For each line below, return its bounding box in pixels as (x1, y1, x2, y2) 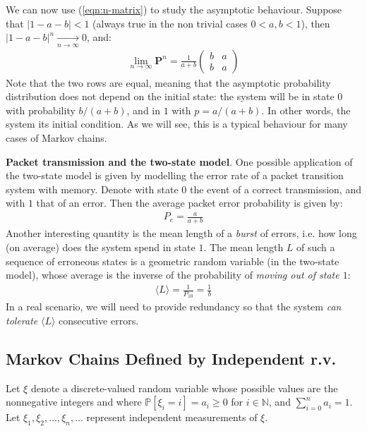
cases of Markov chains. (6, 130, 107, 145)
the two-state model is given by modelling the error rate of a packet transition (6, 168, 344, 183)
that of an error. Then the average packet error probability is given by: (36, 195, 343, 210)
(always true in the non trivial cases (92, 16, 248, 30)
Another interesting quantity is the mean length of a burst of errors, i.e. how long (6, 226, 357, 241)
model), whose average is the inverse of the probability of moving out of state (6, 267, 339, 282)
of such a (296, 239, 335, 254)
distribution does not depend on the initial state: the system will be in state (6, 89, 335, 104)
